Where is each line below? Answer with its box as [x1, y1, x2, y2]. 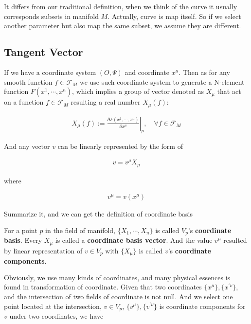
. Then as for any [179, 67, 230, 77]
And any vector [4, 141, 50, 151]
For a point [4, 225, 37, 235]
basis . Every [4, 235, 42, 245]
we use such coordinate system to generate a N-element [79, 76, 245, 87]
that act [217, 86, 241, 96]
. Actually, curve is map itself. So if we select [108, 11, 241, 21]
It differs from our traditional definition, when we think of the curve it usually [4, 1, 237, 11]
